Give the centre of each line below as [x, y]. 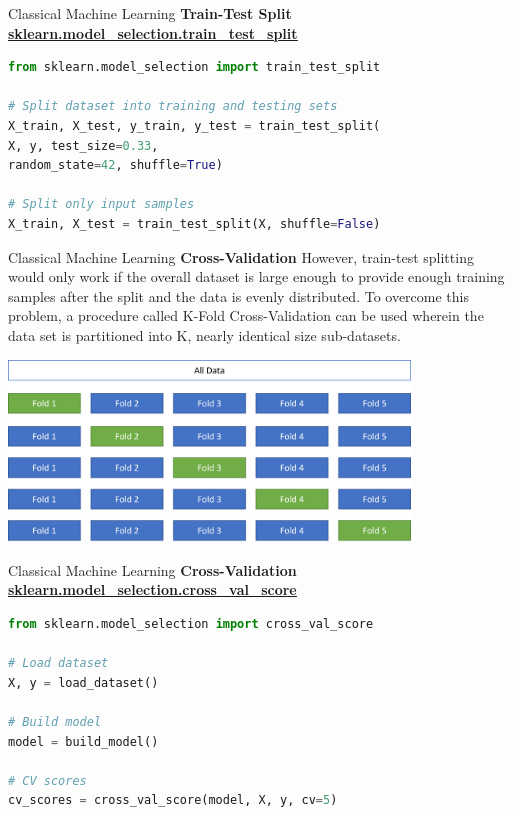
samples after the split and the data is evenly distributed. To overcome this [239, 295]
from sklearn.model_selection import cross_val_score [191, 623]
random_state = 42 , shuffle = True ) [115, 165]
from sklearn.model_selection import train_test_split [194, 67]
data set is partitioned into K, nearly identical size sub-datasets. [204, 334]
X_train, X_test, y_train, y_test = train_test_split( [194, 125]
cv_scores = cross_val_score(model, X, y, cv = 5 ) [173, 800]
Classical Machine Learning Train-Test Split [150, 13]
